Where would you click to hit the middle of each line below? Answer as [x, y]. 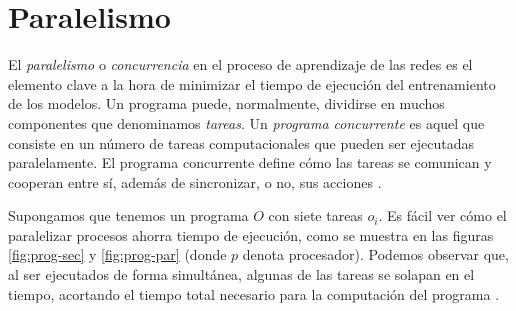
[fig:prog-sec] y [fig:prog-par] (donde [117, 254]
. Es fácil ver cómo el [442, 215]
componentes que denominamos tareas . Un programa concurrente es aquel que [246, 122]
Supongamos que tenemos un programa [128, 215]
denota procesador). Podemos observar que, [375, 254]
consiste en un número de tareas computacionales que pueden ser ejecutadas [241, 142]
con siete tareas [315, 215]
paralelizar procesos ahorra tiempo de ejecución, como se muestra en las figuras [251, 234]
